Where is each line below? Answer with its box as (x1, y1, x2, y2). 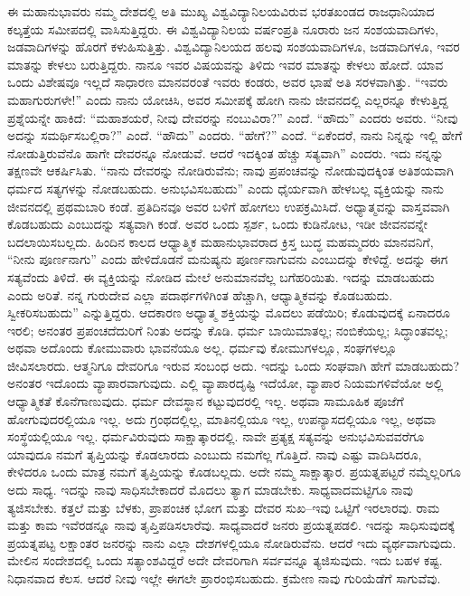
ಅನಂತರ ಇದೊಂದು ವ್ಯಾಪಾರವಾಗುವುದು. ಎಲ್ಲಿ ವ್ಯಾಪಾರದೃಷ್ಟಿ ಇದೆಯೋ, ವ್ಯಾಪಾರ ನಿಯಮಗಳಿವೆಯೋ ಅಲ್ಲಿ (7, 374, 444, 393)
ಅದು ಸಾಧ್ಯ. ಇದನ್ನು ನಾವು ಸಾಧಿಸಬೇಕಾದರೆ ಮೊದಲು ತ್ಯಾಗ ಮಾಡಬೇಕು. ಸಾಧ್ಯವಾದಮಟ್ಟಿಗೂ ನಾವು (7, 480, 413, 499)
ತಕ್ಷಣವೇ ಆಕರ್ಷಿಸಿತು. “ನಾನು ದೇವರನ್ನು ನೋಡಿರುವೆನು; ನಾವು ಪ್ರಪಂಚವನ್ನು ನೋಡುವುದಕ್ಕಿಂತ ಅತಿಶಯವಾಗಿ (7, 161, 454, 180)
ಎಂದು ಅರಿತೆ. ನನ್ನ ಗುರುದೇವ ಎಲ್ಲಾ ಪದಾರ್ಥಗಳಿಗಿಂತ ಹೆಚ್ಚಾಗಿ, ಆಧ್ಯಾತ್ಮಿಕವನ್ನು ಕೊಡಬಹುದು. (7, 285, 393, 304)
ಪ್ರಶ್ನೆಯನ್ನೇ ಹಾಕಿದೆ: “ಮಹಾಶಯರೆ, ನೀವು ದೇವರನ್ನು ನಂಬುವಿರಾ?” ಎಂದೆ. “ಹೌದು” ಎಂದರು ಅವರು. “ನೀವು (7, 108, 458, 127)
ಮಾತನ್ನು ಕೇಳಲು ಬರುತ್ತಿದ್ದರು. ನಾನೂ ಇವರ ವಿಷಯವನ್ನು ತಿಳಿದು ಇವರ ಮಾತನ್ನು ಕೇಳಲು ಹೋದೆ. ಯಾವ (7, 54, 444, 73)
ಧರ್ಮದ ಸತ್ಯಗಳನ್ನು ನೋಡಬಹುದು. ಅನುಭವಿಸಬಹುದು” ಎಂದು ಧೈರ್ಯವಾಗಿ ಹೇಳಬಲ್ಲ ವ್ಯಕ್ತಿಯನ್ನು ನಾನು (7, 178, 444, 197)
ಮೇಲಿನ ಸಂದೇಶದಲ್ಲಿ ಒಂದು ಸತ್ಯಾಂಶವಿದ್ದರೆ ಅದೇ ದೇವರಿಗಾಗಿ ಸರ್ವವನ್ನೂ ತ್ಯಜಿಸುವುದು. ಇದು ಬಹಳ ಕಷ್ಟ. (7, 551, 443, 570)
